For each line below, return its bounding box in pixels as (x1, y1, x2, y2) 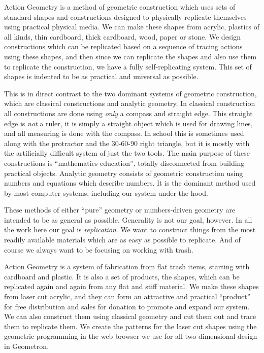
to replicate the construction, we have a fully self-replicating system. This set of (4, 61, 252, 72)
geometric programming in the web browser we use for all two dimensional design (4, 331, 257, 341)
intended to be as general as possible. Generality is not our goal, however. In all (4, 214, 252, 225)
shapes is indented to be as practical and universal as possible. (4, 71, 199, 82)
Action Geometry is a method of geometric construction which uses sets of (4, 2, 236, 12)
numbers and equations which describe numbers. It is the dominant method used (4, 178, 256, 188)
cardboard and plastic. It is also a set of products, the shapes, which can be (4, 271, 240, 281)
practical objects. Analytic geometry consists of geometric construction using (4, 167, 243, 178)
